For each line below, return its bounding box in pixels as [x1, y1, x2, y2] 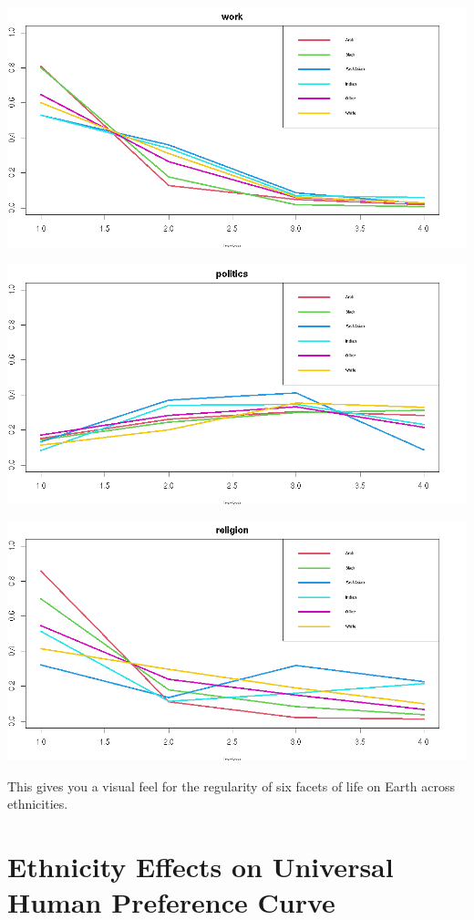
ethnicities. [7, 794, 68, 813]
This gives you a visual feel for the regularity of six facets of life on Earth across [7, 776, 455, 795]
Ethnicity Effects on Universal [7, 848, 394, 885]
